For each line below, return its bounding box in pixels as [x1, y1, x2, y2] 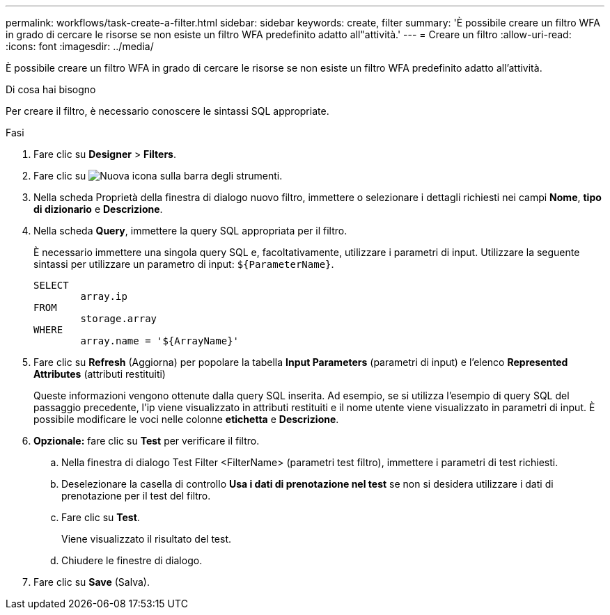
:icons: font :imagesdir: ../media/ [6, 40, 154, 52]
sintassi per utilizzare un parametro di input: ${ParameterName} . [33, 258, 334, 270]
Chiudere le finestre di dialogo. [61, 554, 203, 566]
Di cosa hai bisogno [6, 83, 96, 95]
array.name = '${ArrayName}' [80, 335, 240, 346]
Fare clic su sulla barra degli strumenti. [33, 170, 283, 182]
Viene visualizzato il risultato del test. [61, 533, 231, 545]
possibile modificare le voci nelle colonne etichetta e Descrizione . [33, 413, 339, 425]
